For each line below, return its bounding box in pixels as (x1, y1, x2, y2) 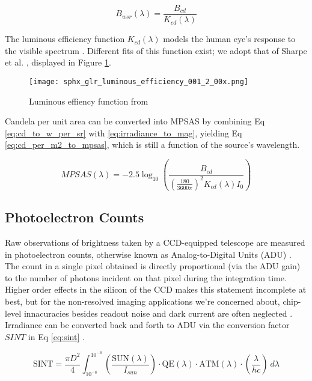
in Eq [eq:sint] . (28, 330, 85, 343)
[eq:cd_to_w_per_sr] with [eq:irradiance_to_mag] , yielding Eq (5, 126, 242, 139)
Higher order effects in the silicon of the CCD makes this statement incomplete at (5, 283, 307, 296)
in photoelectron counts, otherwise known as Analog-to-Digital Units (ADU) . (5, 248, 292, 260)
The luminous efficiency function (5, 32, 125, 45)
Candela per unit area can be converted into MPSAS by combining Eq (5, 115, 265, 127)
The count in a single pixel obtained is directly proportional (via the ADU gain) (5, 260, 301, 272)
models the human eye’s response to (163, 32, 296, 45)
